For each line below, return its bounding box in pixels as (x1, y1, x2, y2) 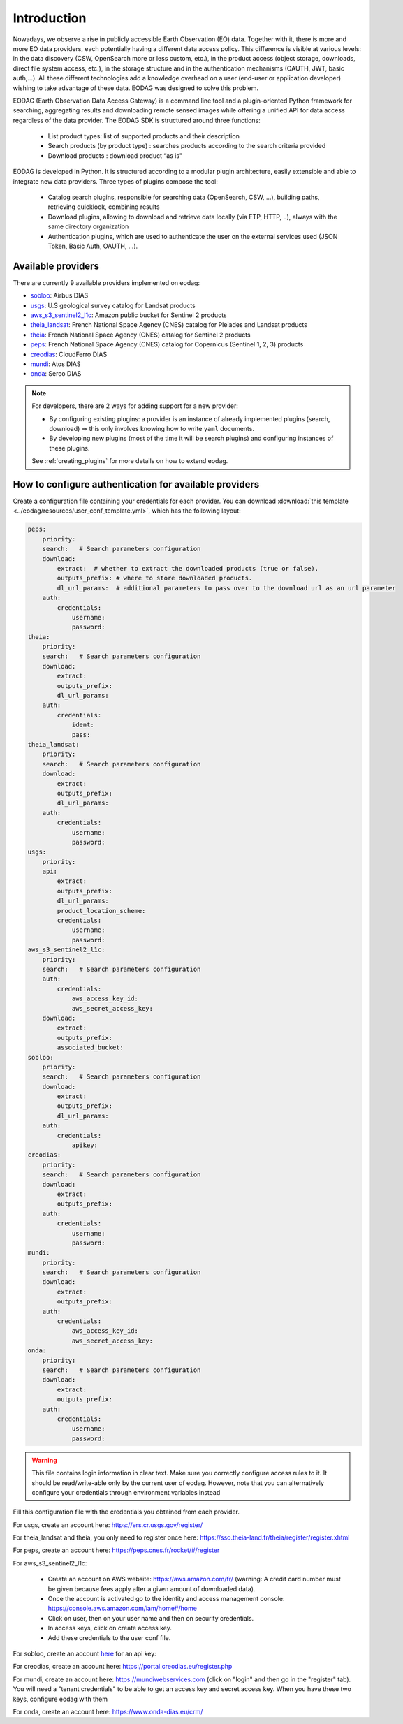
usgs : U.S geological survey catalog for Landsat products (30, 301, 196, 309)
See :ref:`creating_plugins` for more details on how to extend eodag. (31, 457, 228, 465)
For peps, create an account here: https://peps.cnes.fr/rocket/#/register (13, 1546, 220, 1554)
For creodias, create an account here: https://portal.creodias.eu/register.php (13, 1663, 233, 1671)
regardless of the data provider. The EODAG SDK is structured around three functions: (13, 116, 261, 124)
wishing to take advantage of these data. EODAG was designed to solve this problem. (13, 84, 258, 92)
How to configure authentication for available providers (13, 479, 260, 490)
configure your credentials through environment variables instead (31, 1488, 221, 1496)
